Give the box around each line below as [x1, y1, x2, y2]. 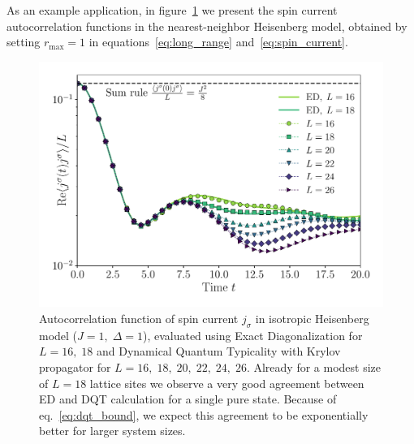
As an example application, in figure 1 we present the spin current [6, 2, 338, 18]
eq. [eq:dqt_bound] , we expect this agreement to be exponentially [39, 406, 369, 423]
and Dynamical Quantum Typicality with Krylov [96, 343, 341, 360]
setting [6, 33, 41, 50]
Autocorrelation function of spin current [39, 310, 239, 327]
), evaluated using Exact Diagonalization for [142, 326, 363, 343]
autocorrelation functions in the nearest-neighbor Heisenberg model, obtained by [6, 17, 408, 34]
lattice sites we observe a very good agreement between [89, 374, 364, 391]
